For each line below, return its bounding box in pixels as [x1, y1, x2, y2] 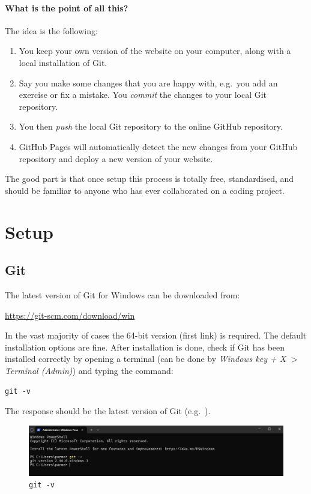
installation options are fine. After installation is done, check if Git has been [5, 340, 285, 353]
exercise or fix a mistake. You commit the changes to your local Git [19, 88, 267, 101]
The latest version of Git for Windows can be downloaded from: [5, 288, 240, 301]
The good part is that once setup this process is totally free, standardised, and [5, 172, 294, 185]
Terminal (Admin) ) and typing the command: [5, 364, 174, 376]
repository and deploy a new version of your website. [19, 152, 213, 164]
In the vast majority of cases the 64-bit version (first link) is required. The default [5, 329, 307, 342]
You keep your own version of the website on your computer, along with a [19, 44, 291, 57]
